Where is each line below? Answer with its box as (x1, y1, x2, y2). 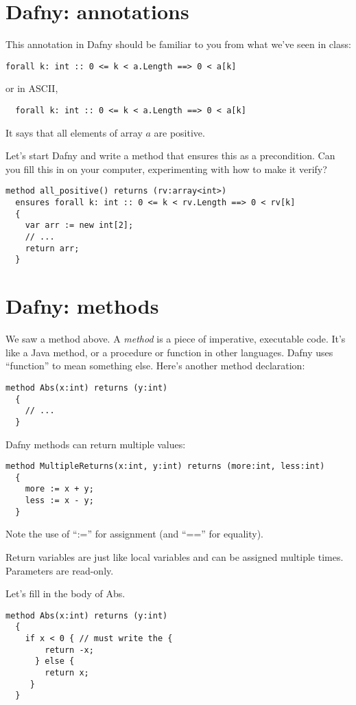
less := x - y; (25, 496, 94, 506)
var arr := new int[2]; (25, 220, 134, 231)
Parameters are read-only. (5, 563, 114, 577)
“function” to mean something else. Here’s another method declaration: (5, 358, 305, 373)
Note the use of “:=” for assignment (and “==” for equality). (5, 527, 263, 541)
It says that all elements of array (5, 125, 143, 139)
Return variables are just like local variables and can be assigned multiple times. (5, 550, 344, 564)
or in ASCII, (5, 81, 58, 95)
